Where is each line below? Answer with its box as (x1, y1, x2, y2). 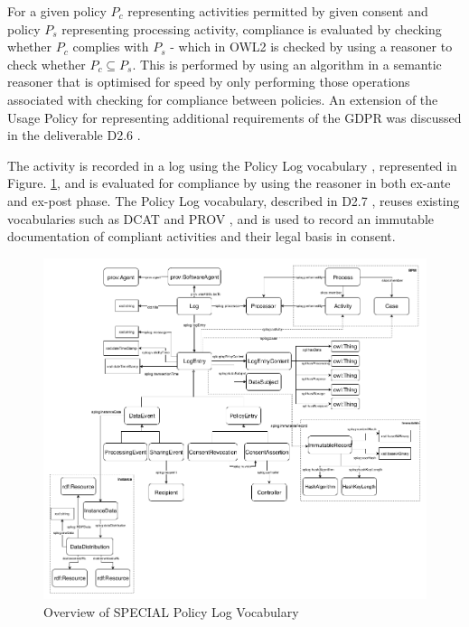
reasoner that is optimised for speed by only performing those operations (7, 72, 410, 91)
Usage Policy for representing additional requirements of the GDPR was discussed (7, 108, 462, 126)
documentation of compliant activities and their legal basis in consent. (7, 227, 396, 246)
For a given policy (7, 2, 107, 20)
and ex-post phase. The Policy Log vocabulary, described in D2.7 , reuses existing (7, 191, 460, 210)
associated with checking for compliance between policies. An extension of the (7, 89, 438, 108)
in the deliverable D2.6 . (7, 126, 141, 145)
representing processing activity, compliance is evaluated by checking (61, 19, 442, 38)
